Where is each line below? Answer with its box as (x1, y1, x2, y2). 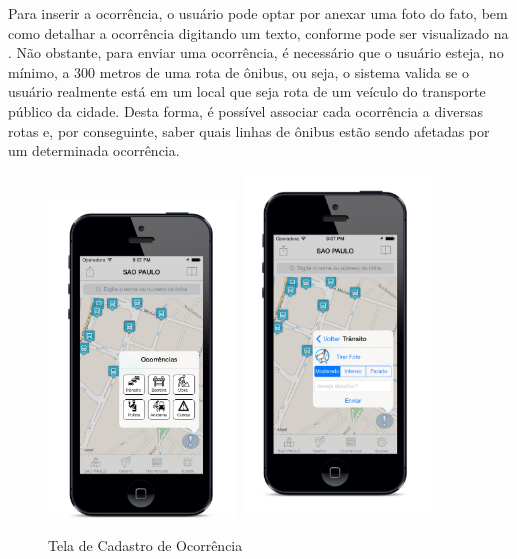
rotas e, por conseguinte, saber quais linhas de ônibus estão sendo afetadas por (8, 120, 490, 141)
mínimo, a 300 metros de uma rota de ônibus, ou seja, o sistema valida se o (8, 61, 469, 82)
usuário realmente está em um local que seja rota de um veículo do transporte (8, 81, 486, 102)
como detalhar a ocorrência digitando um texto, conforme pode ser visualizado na (8, 22, 509, 43)
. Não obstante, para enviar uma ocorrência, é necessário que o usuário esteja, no (8, 42, 504, 63)
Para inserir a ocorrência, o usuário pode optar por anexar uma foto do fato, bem (8, 3, 508, 23)
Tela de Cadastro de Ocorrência (48, 535, 243, 556)
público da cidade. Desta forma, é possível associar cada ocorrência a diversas (8, 100, 483, 121)
